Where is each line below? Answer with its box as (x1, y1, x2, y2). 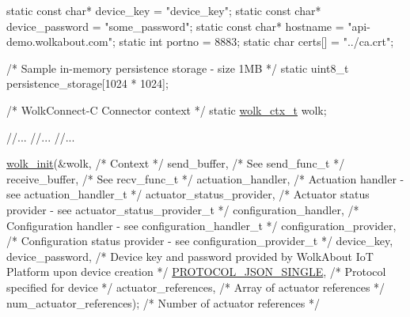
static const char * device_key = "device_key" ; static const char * (6, 2, 321, 18)
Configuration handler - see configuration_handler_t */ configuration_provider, (6, 217, 397, 233)
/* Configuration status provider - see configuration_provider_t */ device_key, (6, 232, 393, 249)
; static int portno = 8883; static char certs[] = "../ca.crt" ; (112, 33, 394, 50)
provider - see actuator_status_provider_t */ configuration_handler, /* (6, 201, 359, 217)
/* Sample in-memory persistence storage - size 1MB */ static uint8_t (6, 59, 349, 76)
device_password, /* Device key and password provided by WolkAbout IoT (6, 247, 374, 264)
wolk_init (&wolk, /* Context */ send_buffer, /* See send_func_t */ (6, 155, 345, 172)
